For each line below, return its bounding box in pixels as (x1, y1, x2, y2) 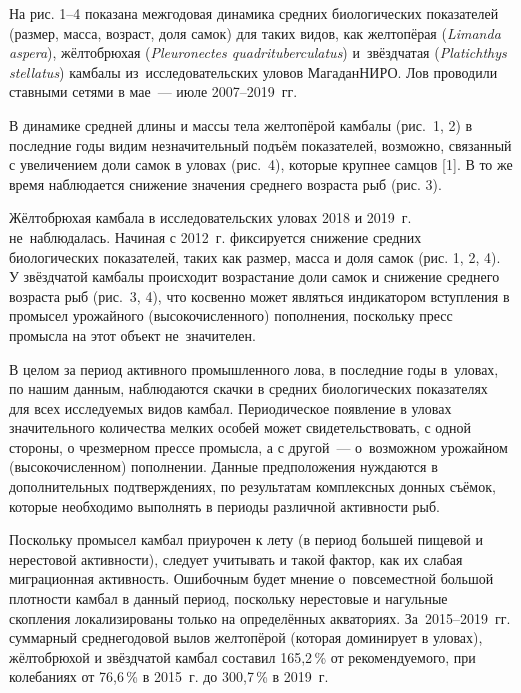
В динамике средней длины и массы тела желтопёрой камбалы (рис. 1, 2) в (9, 114, 473, 135)
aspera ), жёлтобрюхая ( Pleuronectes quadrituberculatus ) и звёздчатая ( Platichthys (9, 42, 507, 63)
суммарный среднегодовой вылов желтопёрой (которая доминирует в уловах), (9, 627, 483, 648)
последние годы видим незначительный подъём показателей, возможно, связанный (9, 134, 512, 155)
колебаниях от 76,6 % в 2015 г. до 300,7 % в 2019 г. (9, 666, 329, 687)
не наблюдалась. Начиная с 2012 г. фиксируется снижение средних (9, 226, 422, 247)
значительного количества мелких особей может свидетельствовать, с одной (9, 417, 472, 438)
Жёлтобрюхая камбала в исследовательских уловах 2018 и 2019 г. (9, 207, 412, 228)
